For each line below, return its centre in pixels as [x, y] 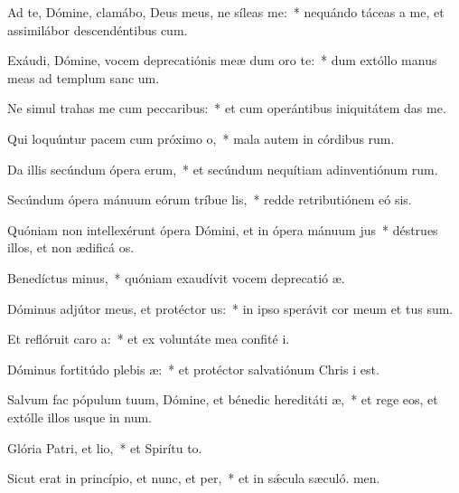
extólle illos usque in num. [80, 417]
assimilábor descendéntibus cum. [98, 29]
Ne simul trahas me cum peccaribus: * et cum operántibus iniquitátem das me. [227, 108]
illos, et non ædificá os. [71, 247]
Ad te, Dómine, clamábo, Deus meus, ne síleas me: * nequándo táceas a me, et [226, 12]
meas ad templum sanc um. [84, 77]
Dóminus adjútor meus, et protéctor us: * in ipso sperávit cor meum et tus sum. [230, 308]
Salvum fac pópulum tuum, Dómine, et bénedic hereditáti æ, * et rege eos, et [223, 399]
